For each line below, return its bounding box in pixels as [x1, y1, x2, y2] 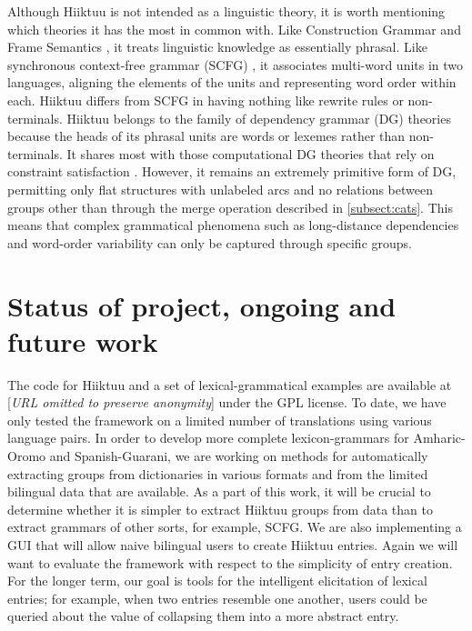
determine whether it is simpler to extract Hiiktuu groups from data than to [7, 499, 433, 518]
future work [7, 322, 158, 359]
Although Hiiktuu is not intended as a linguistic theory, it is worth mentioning [7, 2, 446, 20]
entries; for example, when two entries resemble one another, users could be [7, 588, 427, 607]
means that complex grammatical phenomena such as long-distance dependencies [7, 215, 459, 235]
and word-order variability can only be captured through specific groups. [7, 233, 412, 252]
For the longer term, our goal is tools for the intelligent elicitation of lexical [7, 571, 427, 590]
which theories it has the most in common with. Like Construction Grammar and [7, 19, 461, 38]
